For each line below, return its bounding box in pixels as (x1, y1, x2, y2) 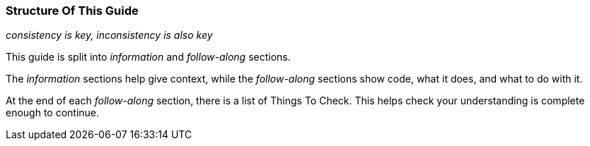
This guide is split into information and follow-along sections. (6, 51, 291, 63)
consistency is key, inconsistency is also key (6, 29, 213, 42)
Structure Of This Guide (6, 4, 139, 18)
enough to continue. (6, 107, 100, 119)
